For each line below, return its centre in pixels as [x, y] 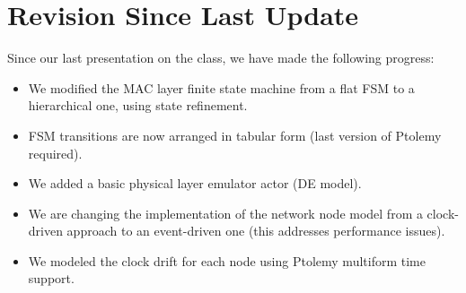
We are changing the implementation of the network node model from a [225, 213]
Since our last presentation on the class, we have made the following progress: [221, 58]
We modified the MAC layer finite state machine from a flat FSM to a [221, 87]
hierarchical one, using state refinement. [138, 105]
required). [55, 153]
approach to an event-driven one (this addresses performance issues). [256, 231]
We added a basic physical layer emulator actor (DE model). [195, 183]
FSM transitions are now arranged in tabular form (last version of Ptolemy [235, 135]
